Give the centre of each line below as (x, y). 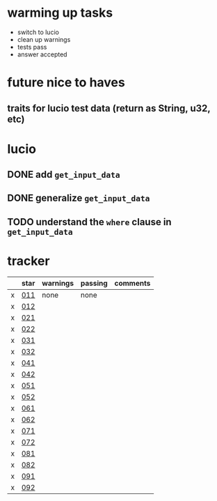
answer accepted (42, 54)
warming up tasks (60, 13)
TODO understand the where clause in (89, 222)
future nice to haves (66, 83)
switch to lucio (38, 32)
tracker (29, 261)
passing (94, 283)
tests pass (32, 47)
